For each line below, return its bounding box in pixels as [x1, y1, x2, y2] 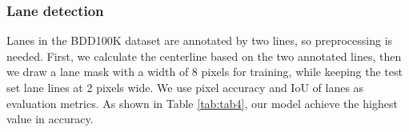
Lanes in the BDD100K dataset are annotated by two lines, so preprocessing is [6, 32, 393, 49]
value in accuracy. [6, 110, 94, 127]
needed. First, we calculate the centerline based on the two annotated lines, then [6, 47, 402, 64]
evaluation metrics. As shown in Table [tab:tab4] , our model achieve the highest [6, 94, 398, 111]
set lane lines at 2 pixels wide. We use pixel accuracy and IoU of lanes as [6, 79, 364, 95]
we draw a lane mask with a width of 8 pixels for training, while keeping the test [6, 63, 403, 80]
